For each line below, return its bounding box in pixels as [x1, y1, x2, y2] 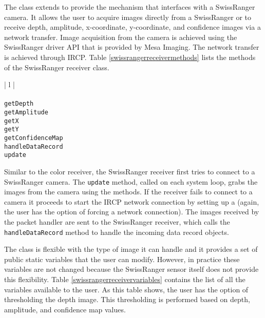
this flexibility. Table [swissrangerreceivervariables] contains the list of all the [4, 274, 245, 284]
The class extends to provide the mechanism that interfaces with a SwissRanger [4, 2, 255, 12]
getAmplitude [4, 109, 48, 116]
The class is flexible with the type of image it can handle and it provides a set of [4, 244, 258, 254]
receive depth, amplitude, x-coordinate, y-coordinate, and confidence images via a [4, 22, 261, 32]
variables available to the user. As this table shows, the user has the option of [4, 284, 249, 294]
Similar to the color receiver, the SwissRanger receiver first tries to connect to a [4, 166, 255, 176]
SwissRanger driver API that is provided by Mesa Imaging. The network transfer [4, 42, 259, 52]
